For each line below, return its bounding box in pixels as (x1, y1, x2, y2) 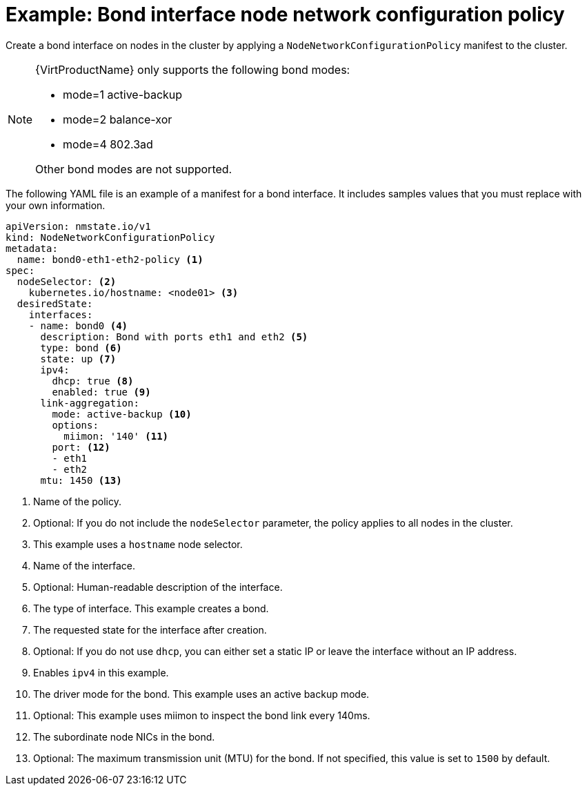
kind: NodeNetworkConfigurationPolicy (6, 231, 215, 243)
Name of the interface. (33, 559, 136, 572)
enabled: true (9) (52, 386, 151, 398)
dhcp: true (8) (52, 375, 134, 387)
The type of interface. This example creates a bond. (33, 602, 269, 614)
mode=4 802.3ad (63, 137, 153, 151)
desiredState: (17, 297, 93, 309)
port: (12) (52, 441, 110, 453)
